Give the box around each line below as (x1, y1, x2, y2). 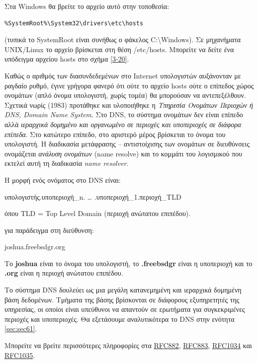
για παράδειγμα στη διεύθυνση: (4, 224, 94, 235)
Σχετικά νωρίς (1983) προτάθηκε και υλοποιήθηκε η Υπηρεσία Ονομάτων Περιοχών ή (4, 99, 253, 110)
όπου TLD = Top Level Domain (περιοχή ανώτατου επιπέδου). (4, 208, 191, 218)
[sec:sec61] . (4, 323, 37, 334)
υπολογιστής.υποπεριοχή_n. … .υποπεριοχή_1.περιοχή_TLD (4, 191, 181, 202)
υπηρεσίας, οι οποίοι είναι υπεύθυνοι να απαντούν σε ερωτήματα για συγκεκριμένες (4, 304, 245, 314)
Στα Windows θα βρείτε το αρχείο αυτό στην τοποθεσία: (4, 1, 170, 11)
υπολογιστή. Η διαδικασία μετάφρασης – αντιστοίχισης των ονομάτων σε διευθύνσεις (4, 139, 250, 149)
